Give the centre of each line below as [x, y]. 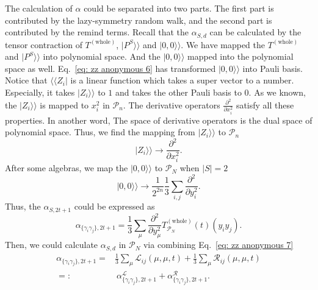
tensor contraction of [44, 44]
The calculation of [39, 8]
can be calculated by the [255, 32]
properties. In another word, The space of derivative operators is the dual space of [159, 120]
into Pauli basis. [273, 68]
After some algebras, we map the [67, 168]
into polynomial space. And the [102, 56]
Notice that [26, 80]
